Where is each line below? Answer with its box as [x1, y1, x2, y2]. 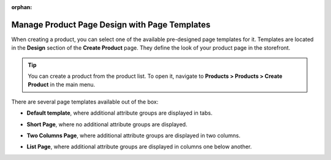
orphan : [11, 4, 32, 10]
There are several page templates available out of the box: [11, 98, 159, 105]
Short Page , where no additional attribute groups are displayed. [26, 120, 188, 128]
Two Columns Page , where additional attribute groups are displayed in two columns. [26, 132, 241, 139]
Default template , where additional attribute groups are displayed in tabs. [26, 109, 213, 116]
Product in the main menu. [28, 81, 96, 88]
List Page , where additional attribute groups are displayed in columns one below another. [26, 143, 253, 150]
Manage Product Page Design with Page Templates [11, 19, 211, 30]
